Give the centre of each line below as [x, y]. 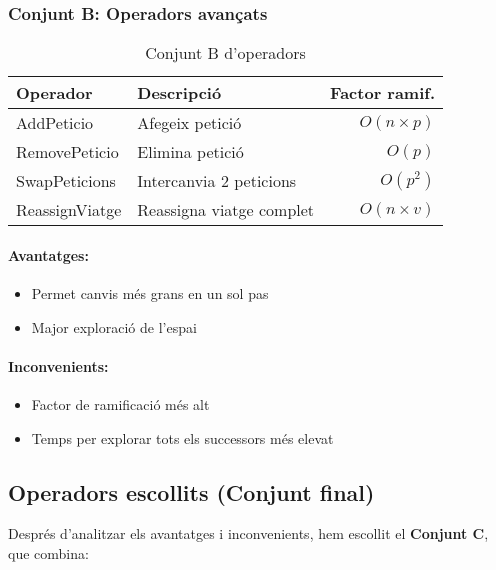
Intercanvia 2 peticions [217, 181]
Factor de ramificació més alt [120, 404]
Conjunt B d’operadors [225, 53]
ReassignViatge [69, 210]
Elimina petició [190, 152]
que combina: [48, 552]
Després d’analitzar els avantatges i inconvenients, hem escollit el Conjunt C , [248, 533]
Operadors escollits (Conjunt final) [191, 491]
